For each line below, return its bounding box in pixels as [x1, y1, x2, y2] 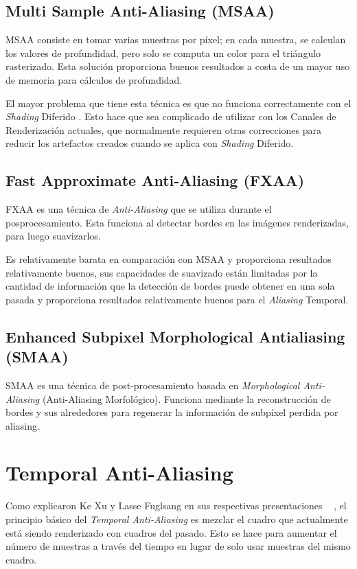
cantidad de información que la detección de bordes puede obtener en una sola [5, 279, 335, 293]
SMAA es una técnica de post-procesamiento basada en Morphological [5, 378, 300, 392]
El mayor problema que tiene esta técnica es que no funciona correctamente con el [5, 95, 352, 110]
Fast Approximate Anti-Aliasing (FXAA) [5, 170, 305, 191]
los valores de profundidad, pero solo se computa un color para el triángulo [5, 45, 321, 60]
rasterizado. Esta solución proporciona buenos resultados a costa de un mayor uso [5, 59, 350, 73]
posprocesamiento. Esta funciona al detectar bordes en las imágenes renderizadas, [5, 215, 349, 229]
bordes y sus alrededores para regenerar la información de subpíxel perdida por [5, 405, 338, 419]
